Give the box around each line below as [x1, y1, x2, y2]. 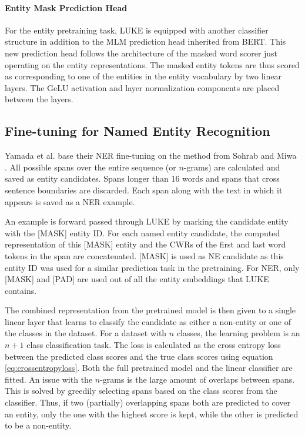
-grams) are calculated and [183, 160, 280, 173]
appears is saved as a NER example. [5, 195, 135, 208]
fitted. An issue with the [5, 373, 93, 385]
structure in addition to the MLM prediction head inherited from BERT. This [5, 35, 286, 48]
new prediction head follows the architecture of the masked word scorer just [5, 46, 278, 59]
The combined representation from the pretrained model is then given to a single [5, 304, 296, 316]
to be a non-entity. [5, 419, 72, 431]
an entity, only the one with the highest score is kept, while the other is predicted [5, 407, 299, 420]
